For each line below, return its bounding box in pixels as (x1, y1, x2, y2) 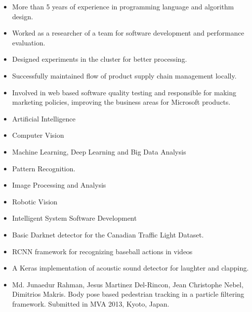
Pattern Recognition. (12, 163, 76, 173)
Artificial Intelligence (12, 113, 76, 123)
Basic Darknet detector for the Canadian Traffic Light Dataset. (12, 229, 204, 239)
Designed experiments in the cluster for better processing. (12, 54, 187, 64)
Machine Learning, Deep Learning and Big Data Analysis (12, 146, 186, 156)
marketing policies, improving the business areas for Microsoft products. (12, 97, 231, 107)
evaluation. (12, 37, 45, 47)
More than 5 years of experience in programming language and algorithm (12, 1, 234, 11)
